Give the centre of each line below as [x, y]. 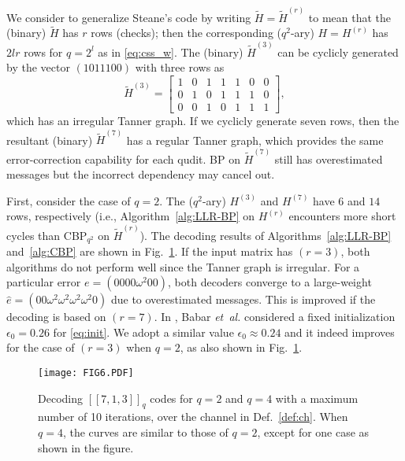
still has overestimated [329, 159]
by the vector [38, 67]
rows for [43, 52]
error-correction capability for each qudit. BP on [123, 159]
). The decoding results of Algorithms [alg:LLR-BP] [266, 235]
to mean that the [350, 17]
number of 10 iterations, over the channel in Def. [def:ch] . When [193, 417]
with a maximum [317, 398]
